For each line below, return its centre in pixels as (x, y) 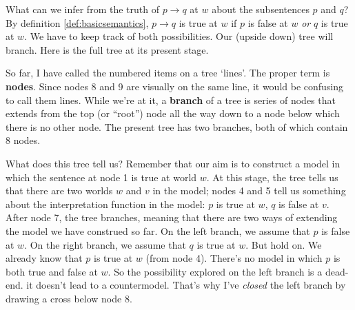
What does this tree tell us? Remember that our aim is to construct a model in (173, 163)
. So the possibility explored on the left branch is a (215, 271)
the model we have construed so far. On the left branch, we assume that (158, 230)
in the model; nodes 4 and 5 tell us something (249, 190)
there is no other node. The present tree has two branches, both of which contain (177, 126)
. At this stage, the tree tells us (272, 177)
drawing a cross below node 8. (69, 298)
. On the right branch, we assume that (105, 244)
